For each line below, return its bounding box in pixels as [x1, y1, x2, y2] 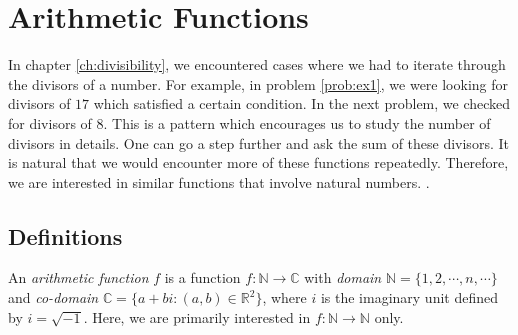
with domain [304, 267, 382, 288]
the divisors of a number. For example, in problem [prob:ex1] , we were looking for [8, 73, 508, 94]
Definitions [8, 220, 123, 251]
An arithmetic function [8, 267, 149, 288]
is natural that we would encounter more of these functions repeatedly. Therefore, [8, 152, 509, 173]
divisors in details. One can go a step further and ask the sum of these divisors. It [8, 132, 509, 153]
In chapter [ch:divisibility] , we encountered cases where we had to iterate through [8, 54, 506, 75]
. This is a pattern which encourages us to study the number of [103, 112, 491, 133]
